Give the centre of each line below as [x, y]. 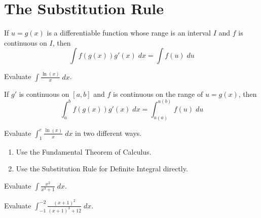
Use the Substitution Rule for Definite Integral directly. [102, 169]
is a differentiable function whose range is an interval [129, 33]
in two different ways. [108, 133]
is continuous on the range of [158, 94]
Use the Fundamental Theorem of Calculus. [84, 151]
